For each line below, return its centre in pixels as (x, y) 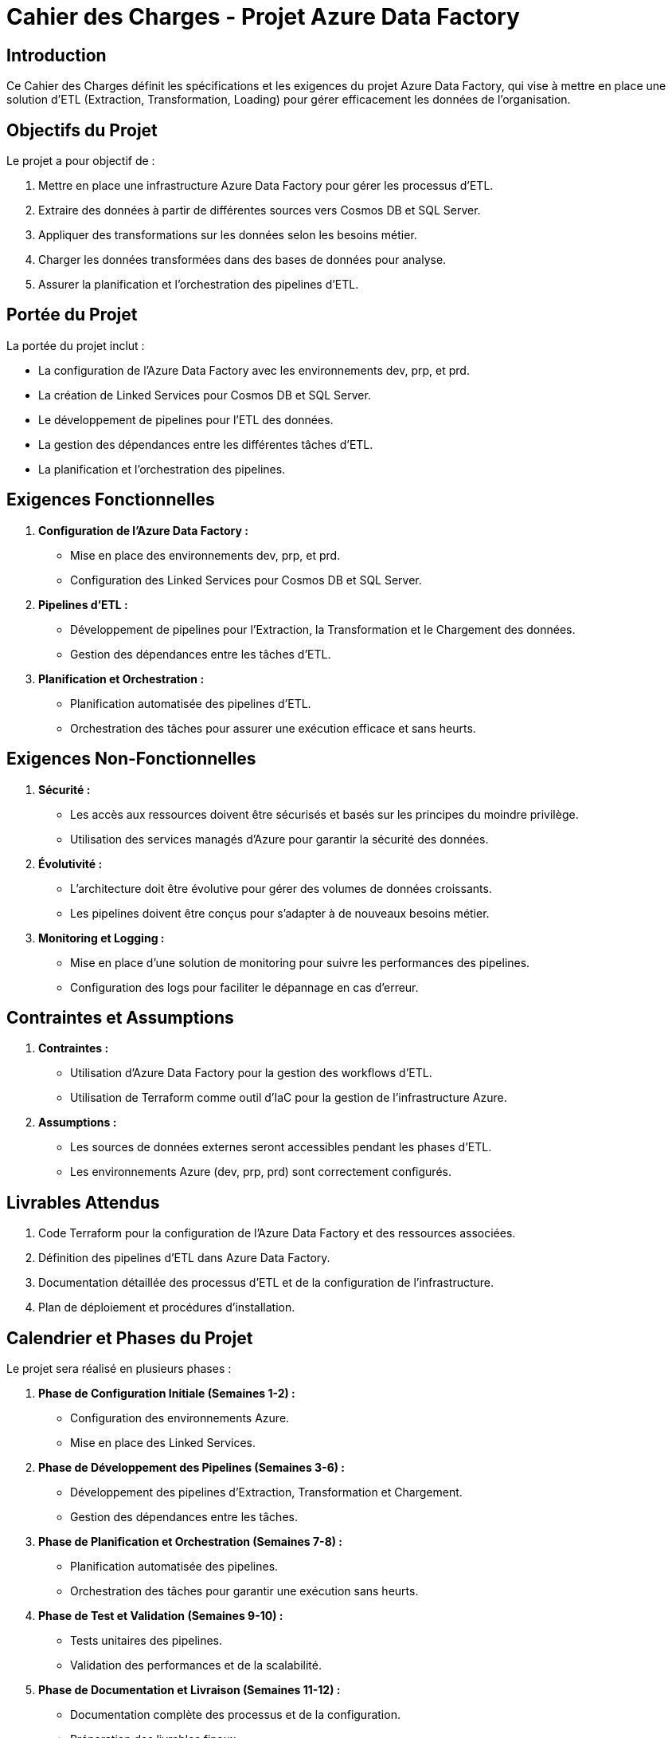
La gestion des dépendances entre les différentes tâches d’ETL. (206, 444)
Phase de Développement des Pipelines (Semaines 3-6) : (192, 1468)
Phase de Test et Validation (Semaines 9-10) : (161, 1616)
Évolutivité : (70, 863)
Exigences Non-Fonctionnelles (131, 759)
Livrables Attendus (83, 1202)
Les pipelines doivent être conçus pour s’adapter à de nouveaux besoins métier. (280, 913)
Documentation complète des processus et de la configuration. (235, 1715)
